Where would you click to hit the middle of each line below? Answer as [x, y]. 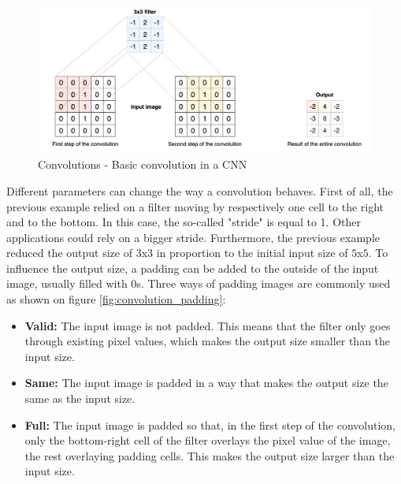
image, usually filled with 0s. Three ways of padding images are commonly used [199, 283]
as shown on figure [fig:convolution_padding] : [116, 299]
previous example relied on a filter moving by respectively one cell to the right [195, 206]
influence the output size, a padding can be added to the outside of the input [193, 268]
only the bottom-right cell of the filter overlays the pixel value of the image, [208, 440]
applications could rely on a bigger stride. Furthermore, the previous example [193, 237]
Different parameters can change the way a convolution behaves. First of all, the [200, 190]
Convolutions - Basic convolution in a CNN [143, 164]
